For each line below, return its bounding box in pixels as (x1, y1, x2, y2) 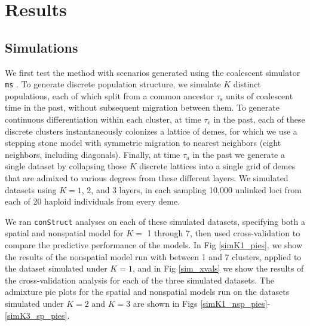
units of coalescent (226, 89, 293, 102)
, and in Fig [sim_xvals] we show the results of (132, 262, 304, 275)
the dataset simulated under (5, 262, 108, 275)
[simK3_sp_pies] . (5, 309, 70, 321)
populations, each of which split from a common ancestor (5, 89, 214, 102)
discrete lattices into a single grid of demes (139, 160, 296, 172)
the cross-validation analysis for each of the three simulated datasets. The (5, 273, 274, 286)
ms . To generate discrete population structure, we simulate (5, 78, 221, 90)
